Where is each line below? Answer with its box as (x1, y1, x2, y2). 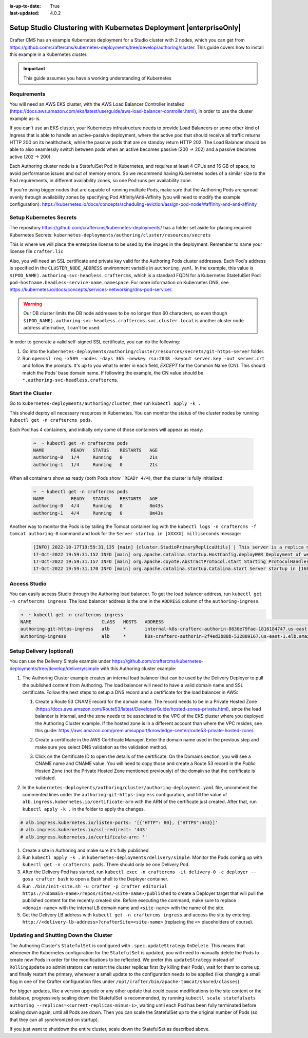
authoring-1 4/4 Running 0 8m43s (33, 510, 164, 516)
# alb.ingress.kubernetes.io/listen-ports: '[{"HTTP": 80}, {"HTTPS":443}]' (20, 819, 218, 826)
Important (23, 66, 46, 72)
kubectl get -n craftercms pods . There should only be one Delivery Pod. (22, 861, 190, 868)
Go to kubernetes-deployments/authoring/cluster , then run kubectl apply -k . (9, 400, 201, 406)
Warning (23, 301, 42, 307)
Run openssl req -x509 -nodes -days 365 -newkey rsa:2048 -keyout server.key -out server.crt (22, 356, 265, 362)
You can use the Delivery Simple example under (9, 658, 111, 664)
